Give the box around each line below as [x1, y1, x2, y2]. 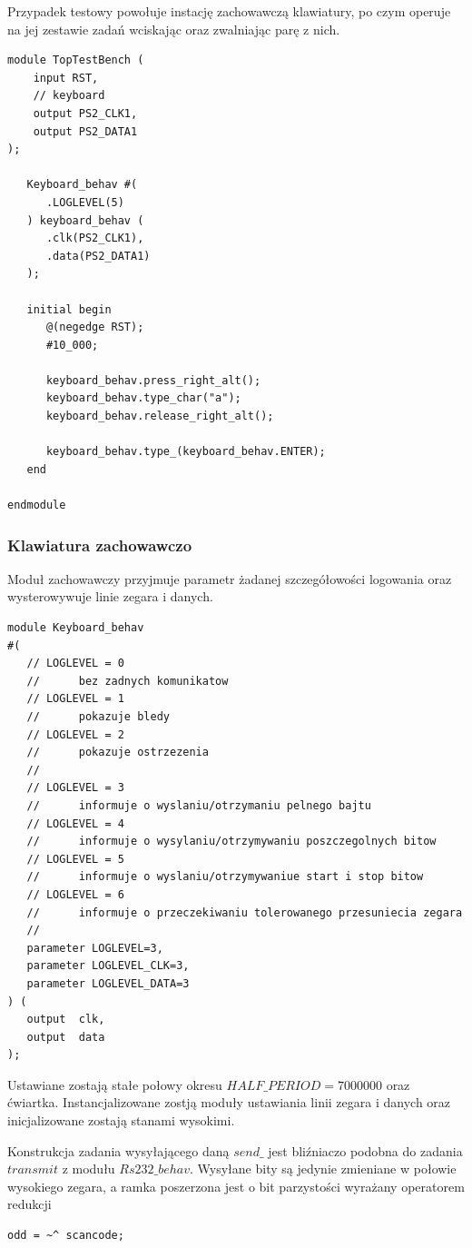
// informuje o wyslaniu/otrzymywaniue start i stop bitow [26, 870, 424, 884]
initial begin [26, 302, 112, 316]
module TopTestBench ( [7, 54, 144, 67]
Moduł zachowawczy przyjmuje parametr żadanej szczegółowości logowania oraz [7, 569, 452, 588]
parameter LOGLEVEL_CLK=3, [26, 959, 190, 973]
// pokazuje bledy [26, 710, 170, 723]
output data [26, 1030, 105, 1044]
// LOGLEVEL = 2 [26, 728, 124, 741]
